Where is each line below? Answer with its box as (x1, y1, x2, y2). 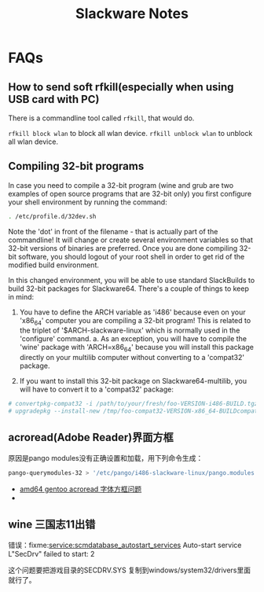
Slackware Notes (75, 5, 189, 23)
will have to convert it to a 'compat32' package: (19, 384, 174, 394)
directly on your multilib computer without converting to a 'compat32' (19, 353, 245, 362)
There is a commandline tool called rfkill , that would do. (8, 113, 195, 123)
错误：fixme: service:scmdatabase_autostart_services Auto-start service (8, 540, 242, 550)
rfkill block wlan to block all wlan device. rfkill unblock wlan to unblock (8, 129, 253, 138)
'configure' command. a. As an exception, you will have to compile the (19, 334, 247, 344)
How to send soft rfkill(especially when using (8, 80, 234, 94)
